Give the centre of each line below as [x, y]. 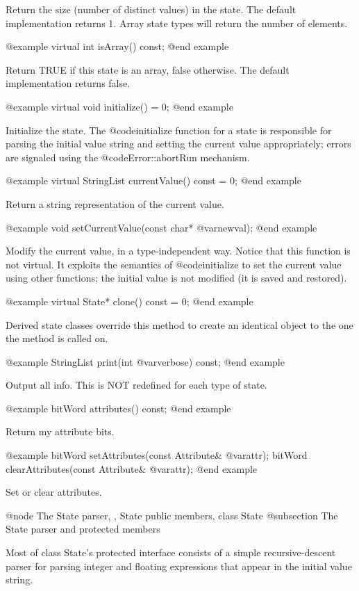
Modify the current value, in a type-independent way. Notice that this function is [178, 251]
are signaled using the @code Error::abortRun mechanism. [128, 157]
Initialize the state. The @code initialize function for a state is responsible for [169, 130]
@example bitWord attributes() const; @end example [118, 408]
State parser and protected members [83, 529]
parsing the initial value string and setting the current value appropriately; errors [178, 144]
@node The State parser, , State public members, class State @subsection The [172, 515]
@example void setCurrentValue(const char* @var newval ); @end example [161, 227]
